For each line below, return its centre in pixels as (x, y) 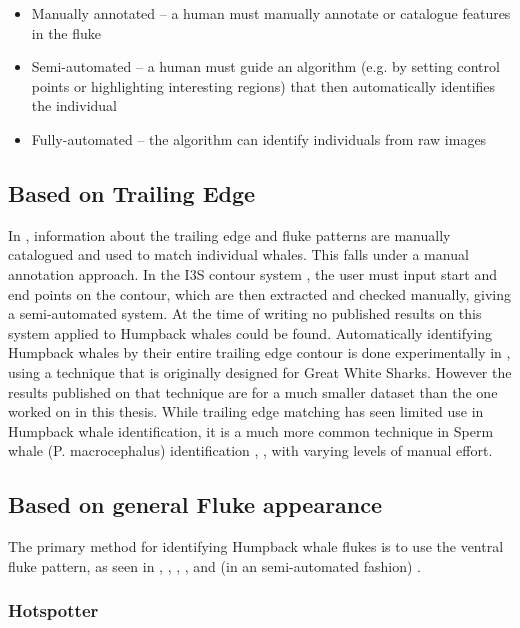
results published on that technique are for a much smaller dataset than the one (253, 391)
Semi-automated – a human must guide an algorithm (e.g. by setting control (265, 66)
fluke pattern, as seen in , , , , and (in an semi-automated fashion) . (215, 565)
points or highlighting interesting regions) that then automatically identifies (263, 85)
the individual (74, 105)
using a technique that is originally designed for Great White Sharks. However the (260, 371)
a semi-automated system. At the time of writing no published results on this (245, 313)
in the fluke (66, 32)
